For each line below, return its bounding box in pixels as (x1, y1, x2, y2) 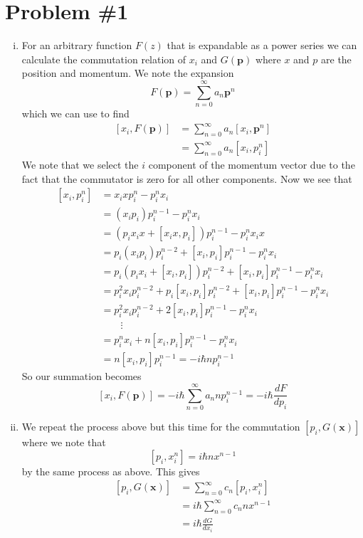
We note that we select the (21, 157, 139, 172)
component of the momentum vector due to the (148, 157, 355, 172)
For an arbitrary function (21, 38, 132, 53)
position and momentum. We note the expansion (21, 65, 234, 80)
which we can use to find (21, 106, 130, 121)
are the (321, 51, 352, 66)
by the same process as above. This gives (21, 463, 200, 478)
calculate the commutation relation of (21, 51, 186, 66)
